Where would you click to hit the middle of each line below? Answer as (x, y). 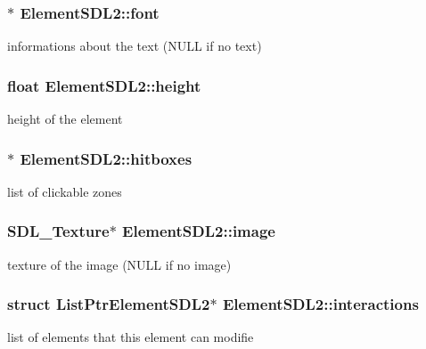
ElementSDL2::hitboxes (106, 158)
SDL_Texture (58, 231)
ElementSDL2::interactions (320, 304)
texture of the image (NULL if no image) (119, 264)
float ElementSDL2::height (104, 85)
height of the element (65, 119)
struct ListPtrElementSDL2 (109, 304)
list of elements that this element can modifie (131, 337)
